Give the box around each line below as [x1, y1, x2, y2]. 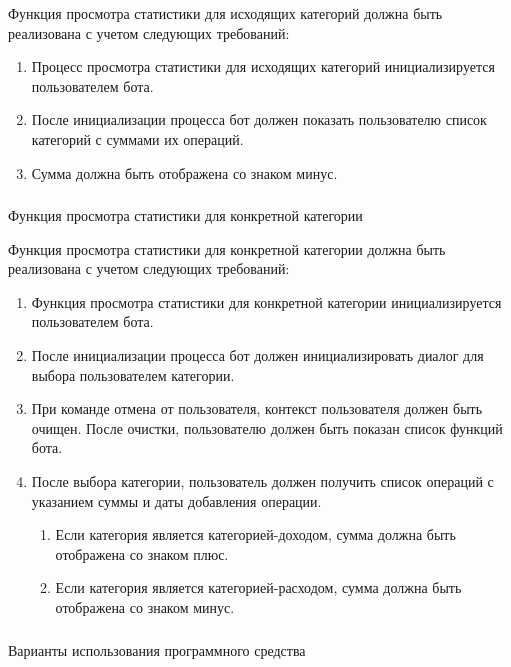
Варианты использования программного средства [8, 639, 306, 660]
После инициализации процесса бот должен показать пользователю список [31, 109, 487, 130]
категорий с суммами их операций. [31, 128, 244, 149]
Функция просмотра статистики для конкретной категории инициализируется [31, 291, 502, 312]
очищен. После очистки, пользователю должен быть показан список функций [31, 417, 503, 438]
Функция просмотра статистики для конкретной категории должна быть [8, 238, 446, 259]
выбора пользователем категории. [31, 364, 235, 385]
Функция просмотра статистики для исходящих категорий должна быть [8, 3, 443, 23]
